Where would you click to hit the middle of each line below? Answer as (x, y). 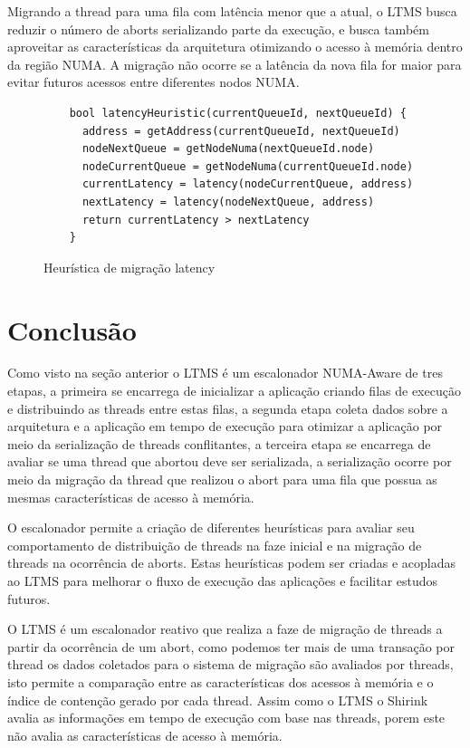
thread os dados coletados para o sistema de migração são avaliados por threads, (230, 664)
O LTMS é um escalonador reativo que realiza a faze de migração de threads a (225, 629)
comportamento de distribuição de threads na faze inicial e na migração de (215, 545)
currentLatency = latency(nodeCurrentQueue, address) (248, 184)
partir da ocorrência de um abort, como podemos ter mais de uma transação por (231, 646)
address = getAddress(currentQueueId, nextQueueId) (241, 131)
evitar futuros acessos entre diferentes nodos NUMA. (153, 82)
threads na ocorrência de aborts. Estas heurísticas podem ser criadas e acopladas (232, 563)
